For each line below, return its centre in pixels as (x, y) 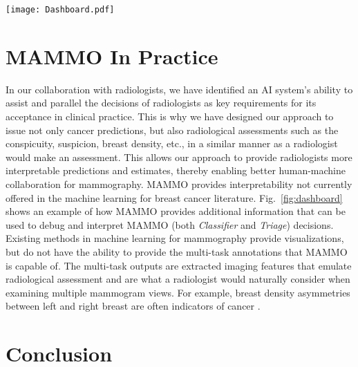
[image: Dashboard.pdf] (60, 10)
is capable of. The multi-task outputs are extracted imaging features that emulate (179, 265)
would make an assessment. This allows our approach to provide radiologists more (179, 157)
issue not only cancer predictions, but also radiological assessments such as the (172, 130)
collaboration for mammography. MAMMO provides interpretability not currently (179, 183)
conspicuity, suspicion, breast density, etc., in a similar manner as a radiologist (172, 143)
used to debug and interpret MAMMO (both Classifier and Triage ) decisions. (170, 224)
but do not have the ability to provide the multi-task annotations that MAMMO (177, 251)
